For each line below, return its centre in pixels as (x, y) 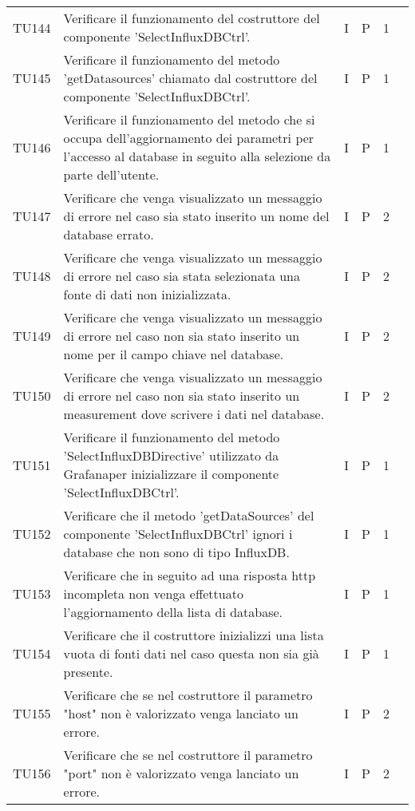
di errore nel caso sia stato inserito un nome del (196, 216)
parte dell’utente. (111, 174)
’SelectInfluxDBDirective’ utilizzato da (171, 455)
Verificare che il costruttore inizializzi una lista (194, 635)
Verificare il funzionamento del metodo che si (189, 119)
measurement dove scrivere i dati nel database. (194, 414)
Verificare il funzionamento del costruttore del (192, 18)
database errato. (109, 234)
